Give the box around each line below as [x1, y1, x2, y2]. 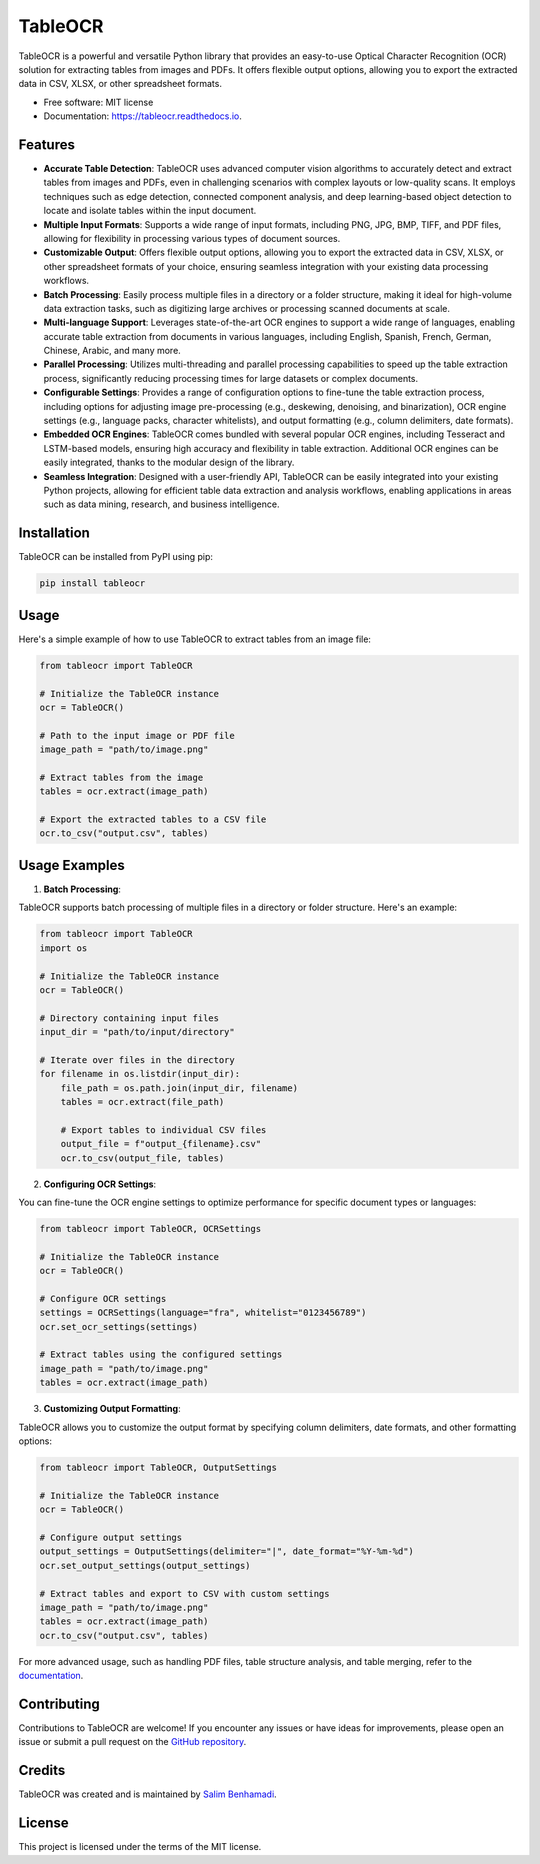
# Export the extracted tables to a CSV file [39, 814, 267, 825]
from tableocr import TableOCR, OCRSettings [39, 1223, 262, 1234]
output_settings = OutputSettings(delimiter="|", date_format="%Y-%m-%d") [39, 1546, 415, 1557]
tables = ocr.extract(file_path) [60, 1096, 225, 1108]
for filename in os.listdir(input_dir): [39, 1068, 240, 1080]
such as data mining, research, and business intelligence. [43, 498, 280, 510]
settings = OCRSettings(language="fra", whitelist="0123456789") [39, 1307, 367, 1319]
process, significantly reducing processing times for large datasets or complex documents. [43, 372, 419, 384]
